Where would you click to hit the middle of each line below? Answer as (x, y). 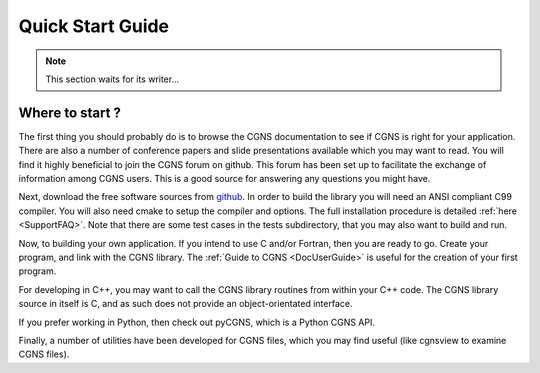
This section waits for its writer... (112, 79)
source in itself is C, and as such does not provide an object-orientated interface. (185, 304)
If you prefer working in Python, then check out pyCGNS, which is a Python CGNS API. (196, 322)
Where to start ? (70, 112)
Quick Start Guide (94, 26)
